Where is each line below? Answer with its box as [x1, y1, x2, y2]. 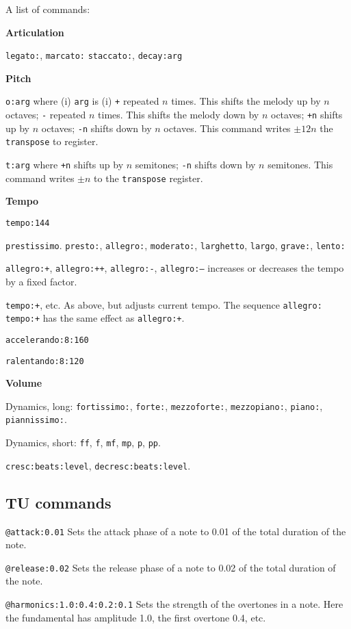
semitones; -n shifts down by [135, 157, 256, 172]
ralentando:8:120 [5, 356, 84, 366]
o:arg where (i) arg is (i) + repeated [5, 94, 159, 108]
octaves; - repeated [5, 107, 86, 122]
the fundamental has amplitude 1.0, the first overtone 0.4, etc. [5, 610, 266, 624]
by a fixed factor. [5, 274, 77, 288]
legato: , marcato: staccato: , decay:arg [5, 48, 183, 62]
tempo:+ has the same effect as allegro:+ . [5, 311, 185, 325]
